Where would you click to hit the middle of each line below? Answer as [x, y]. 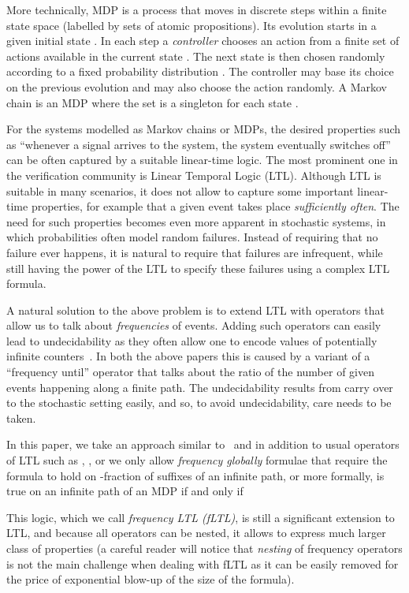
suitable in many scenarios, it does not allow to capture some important [180, 190]
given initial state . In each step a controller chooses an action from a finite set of [203, 41]
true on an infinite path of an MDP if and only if [125, 491]
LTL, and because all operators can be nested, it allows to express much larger [196, 533]
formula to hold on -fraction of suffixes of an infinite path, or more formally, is [195, 475]
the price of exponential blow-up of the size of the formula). [151, 579]
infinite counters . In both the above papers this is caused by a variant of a [188, 356]
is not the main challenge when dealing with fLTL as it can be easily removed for [203, 563]
